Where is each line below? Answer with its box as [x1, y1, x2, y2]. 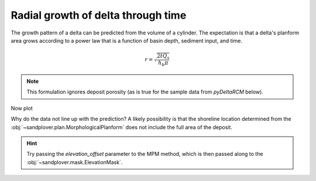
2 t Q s [157, 53, 170, 61]
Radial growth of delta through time [11, 9, 187, 22]
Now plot [11, 105, 33, 112]
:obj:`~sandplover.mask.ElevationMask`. [26, 158, 123, 166]
